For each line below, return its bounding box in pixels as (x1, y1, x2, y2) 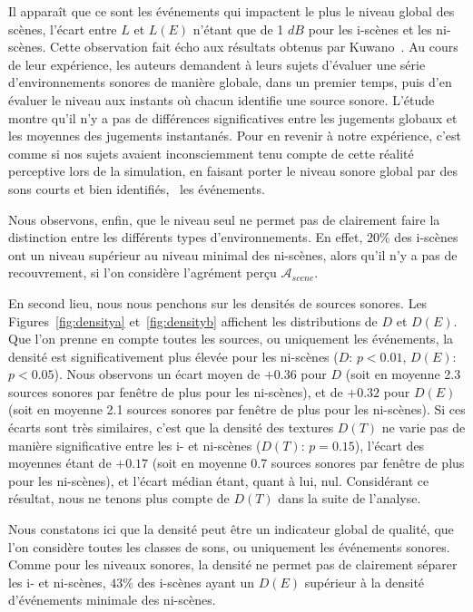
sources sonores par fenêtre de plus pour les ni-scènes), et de (8, 382, 343, 401)
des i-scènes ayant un (137, 572, 255, 591)
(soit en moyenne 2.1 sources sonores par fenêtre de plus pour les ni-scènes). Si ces (8, 400, 466, 419)
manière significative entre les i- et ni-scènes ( (8, 435, 261, 454)
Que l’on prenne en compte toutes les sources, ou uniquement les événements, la (8, 329, 454, 348)
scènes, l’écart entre (8, 19, 117, 38)
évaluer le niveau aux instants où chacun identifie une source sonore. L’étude (8, 90, 435, 109)
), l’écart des (354, 435, 425, 454)
